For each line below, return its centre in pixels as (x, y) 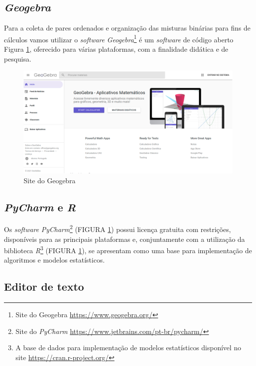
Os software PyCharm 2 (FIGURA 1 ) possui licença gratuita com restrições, (117, 228)
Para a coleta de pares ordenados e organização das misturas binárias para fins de (127, 28)
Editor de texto (44, 286)
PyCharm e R (40, 207)
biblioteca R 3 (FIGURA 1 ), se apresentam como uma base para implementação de (128, 250)
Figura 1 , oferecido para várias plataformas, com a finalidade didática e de (116, 49)
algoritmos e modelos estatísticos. (54, 260)
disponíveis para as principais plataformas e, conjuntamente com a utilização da (125, 239)
